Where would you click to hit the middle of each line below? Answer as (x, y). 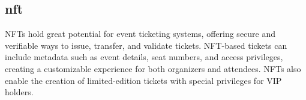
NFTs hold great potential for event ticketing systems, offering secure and (140, 34)
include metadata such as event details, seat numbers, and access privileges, (144, 57)
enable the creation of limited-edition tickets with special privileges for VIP (143, 80)
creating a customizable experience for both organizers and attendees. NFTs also (153, 68)
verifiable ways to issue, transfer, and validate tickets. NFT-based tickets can (146, 45)
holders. (19, 92)
